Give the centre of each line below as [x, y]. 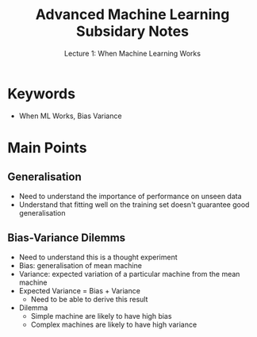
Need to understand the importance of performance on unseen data [130, 196]
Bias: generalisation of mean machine [80, 265]
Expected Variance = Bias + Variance [79, 290]
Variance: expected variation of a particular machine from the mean [129, 274]
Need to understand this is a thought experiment [98, 257]
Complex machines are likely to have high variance [114, 324]
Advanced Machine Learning [132, 15]
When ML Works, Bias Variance [70, 116]
